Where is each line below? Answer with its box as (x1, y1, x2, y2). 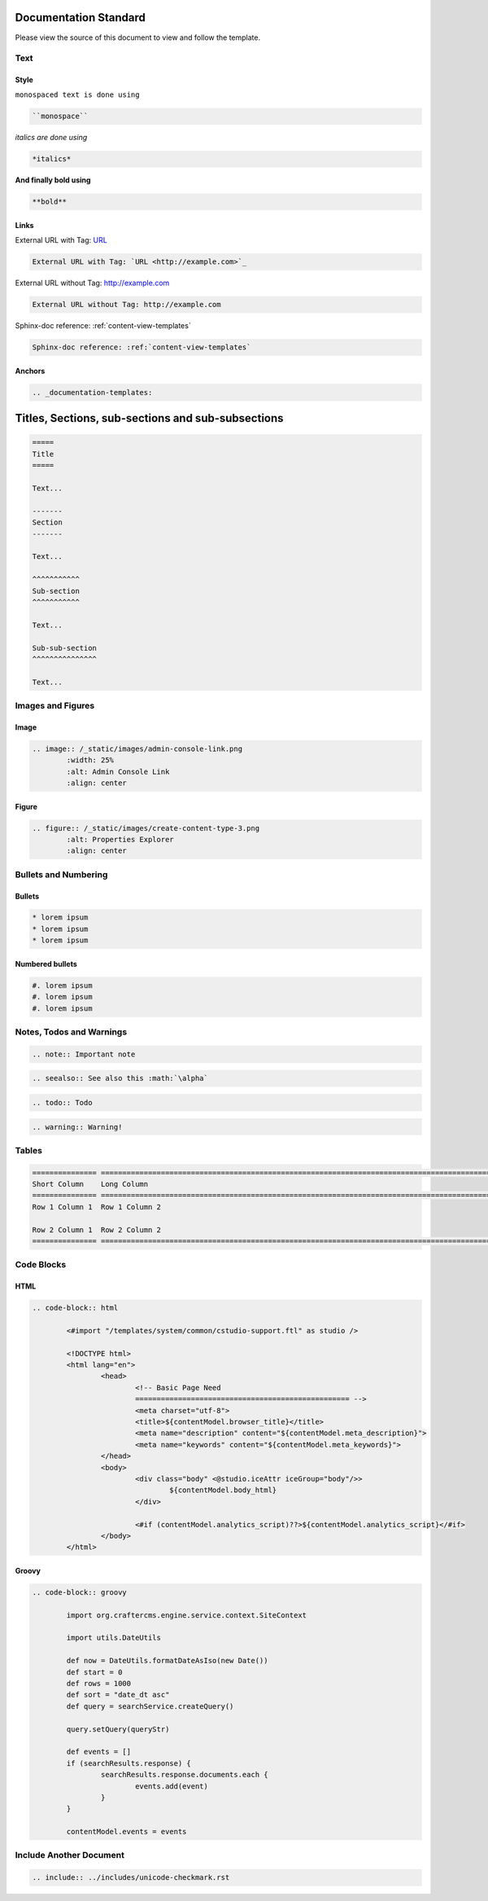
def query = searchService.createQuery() (66, 1701, 234, 1710)
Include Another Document (15, 1850, 125, 1861)
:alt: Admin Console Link (66, 766, 170, 776)
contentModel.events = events (66, 1827, 187, 1837)
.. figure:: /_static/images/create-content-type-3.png (32, 823, 260, 832)
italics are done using (15, 133, 88, 143)
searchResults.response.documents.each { (100, 1770, 268, 1780)
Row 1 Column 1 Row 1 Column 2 (32, 1202, 162, 1211)
